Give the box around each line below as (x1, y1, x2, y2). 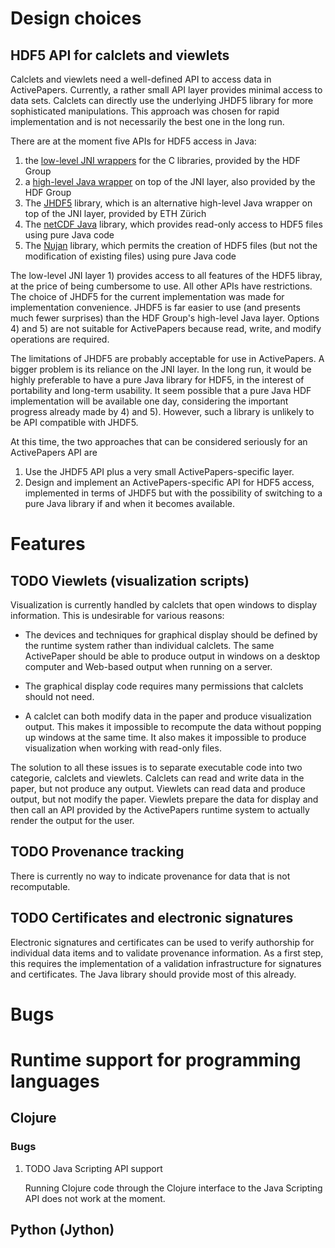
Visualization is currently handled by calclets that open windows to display (10, 599, 317, 611)
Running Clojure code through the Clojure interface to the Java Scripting (24, 1182, 323, 1194)
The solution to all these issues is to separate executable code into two (10, 762, 303, 773)
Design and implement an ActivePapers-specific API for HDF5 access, (24, 477, 315, 488)
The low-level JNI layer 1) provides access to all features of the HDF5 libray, (10, 270, 323, 281)
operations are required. (10, 333, 110, 345)
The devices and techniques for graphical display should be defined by (24, 629, 318, 641)
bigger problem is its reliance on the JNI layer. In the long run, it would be (10, 363, 312, 375)
